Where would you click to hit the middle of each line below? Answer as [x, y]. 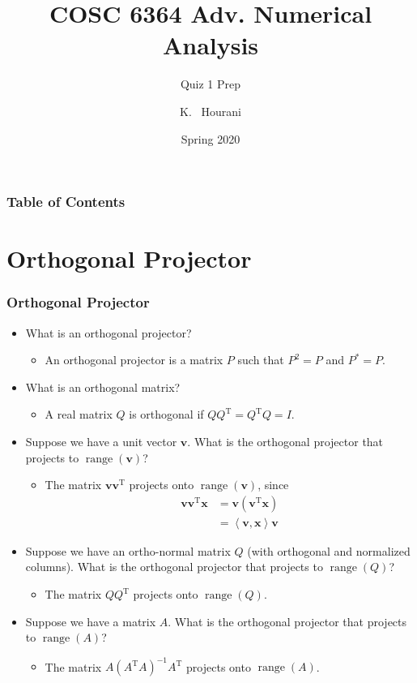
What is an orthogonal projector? [109, 332]
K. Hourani [211, 111]
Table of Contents [66, 202]
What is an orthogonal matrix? [103, 387]
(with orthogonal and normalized [329, 550]
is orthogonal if [166, 414]
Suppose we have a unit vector [101, 441]
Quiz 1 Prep [211, 84]
